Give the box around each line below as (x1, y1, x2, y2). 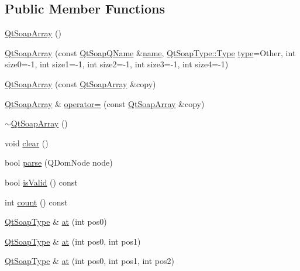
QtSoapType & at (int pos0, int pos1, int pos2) (5, 255, 174, 267)
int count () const (5, 195, 68, 208)
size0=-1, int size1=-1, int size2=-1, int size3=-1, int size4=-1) (5, 58, 229, 70)
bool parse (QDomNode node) (5, 156, 113, 169)
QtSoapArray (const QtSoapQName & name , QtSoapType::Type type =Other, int (5, 46, 296, 59)
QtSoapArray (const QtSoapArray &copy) (5, 77, 156, 90)
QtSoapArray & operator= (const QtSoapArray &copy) (5, 97, 205, 109)
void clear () (5, 136, 49, 149)
